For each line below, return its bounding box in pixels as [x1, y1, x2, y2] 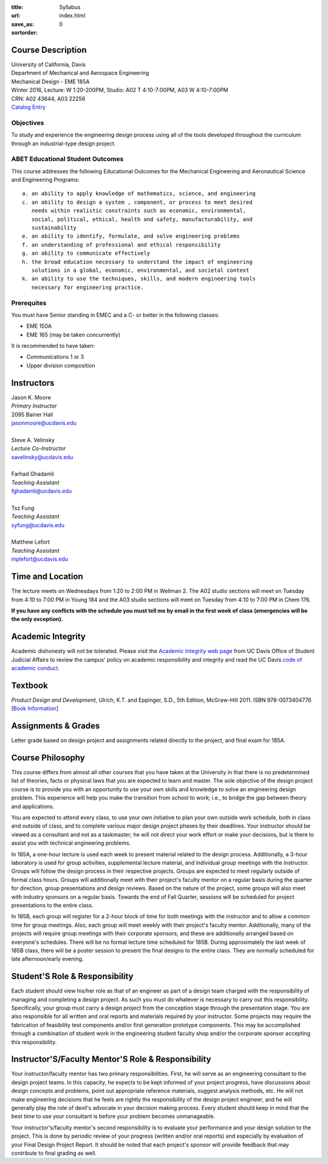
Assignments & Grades [11, 721, 100, 731]
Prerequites [11, 299, 47, 307]
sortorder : [11, 29, 38, 36]
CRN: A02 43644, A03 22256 [11, 95, 86, 102]
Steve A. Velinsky [11, 436, 55, 443]
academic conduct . [11, 664, 60, 671]
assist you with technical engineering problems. [11, 839, 131, 847]
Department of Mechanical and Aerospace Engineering [11, 69, 149, 77]
